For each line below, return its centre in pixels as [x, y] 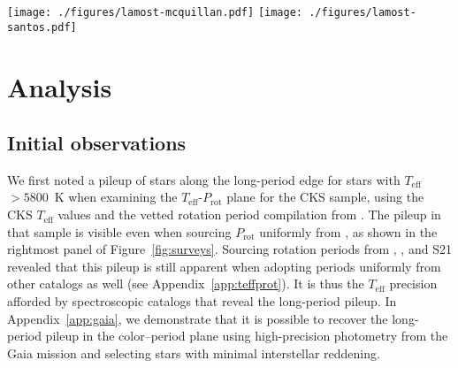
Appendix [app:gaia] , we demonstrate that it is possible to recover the [198, 318]
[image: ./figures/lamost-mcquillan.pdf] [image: [155, 12]
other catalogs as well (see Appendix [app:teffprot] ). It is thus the [186, 284]
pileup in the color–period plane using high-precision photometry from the [247, 336]
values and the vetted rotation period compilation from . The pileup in [249, 215]
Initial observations [97, 143]
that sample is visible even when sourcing [119, 231]
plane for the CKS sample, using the [325, 197]
